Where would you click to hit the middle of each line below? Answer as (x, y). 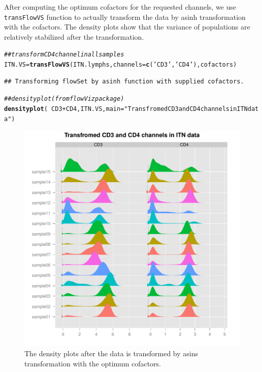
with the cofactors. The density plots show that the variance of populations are (127, 27)
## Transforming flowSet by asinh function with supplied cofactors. (124, 81)
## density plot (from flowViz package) (64, 99)
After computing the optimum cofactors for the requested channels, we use (120, 7)
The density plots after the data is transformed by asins (111, 353)
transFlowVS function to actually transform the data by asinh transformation (125, 17)
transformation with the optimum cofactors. (93, 363)
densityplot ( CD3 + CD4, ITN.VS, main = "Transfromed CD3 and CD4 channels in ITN (126, 109)
